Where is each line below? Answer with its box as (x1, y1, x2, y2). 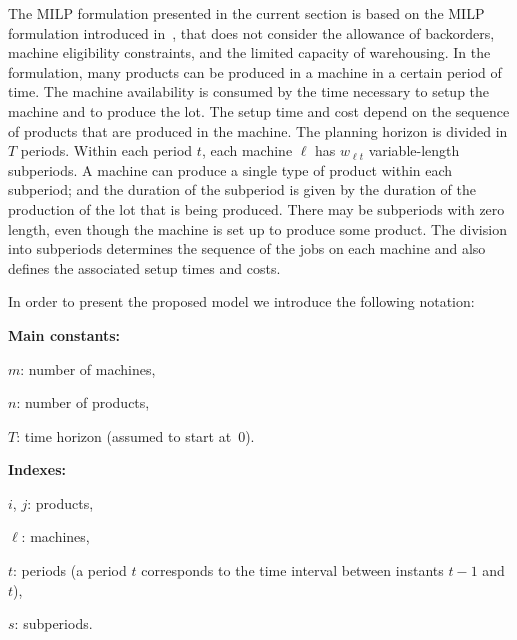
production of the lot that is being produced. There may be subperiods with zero (8, 198, 505, 219)
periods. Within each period (20, 140, 193, 161)
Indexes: (8, 459, 67, 480)
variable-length (368, 140, 460, 161)
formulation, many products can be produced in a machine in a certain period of (8, 61, 502, 82)
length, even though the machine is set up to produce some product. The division (8, 218, 507, 239)
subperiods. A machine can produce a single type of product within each (8, 159, 453, 180)
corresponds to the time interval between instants (141, 560, 444, 581)
